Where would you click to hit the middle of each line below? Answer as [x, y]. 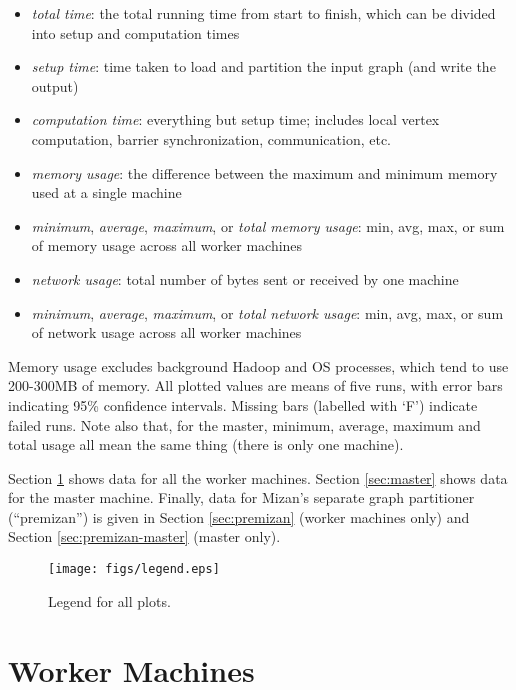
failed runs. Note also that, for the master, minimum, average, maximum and [244, 424]
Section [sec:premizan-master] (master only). [144, 536]
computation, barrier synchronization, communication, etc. [211, 138]
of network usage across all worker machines [166, 332]
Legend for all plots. [109, 600]
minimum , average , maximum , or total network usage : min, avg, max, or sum [267, 312]
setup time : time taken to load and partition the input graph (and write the [263, 66]
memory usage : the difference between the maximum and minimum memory [264, 172]
